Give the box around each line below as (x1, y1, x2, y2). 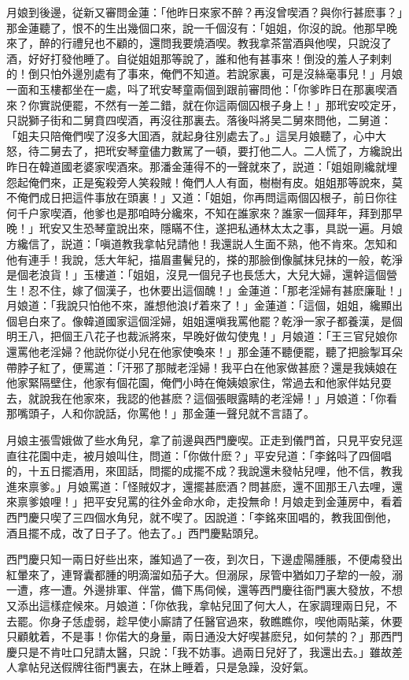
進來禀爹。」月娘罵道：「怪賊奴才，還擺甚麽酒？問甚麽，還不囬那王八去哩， (6, 477, 392, 494)
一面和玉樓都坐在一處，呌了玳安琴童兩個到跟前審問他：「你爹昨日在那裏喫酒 (6, 80, 397, 97)
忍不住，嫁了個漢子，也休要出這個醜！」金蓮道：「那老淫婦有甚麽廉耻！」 (28, 281, 403, 298)
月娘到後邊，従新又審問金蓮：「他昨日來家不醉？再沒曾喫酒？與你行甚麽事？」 (6, 4, 403, 20)
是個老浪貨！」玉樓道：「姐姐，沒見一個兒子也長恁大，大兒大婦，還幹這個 (6, 266, 386, 283)
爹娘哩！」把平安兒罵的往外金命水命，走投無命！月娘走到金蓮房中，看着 (28, 493, 403, 510)
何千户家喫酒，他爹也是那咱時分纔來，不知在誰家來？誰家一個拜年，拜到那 (6, 204, 392, 221)
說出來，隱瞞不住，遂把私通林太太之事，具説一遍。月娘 (116, 220, 403, 236)
